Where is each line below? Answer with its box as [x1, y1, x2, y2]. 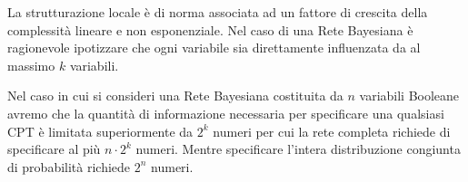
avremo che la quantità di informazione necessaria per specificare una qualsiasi [7, 103, 444, 122]
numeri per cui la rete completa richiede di [213, 121, 451, 140]
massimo [7, 55, 55, 74]
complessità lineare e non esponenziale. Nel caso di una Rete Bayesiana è [7, 20, 413, 39]
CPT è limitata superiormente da [7, 121, 194, 140]
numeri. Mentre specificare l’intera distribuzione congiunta [135, 139, 461, 158]
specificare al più [7, 139, 101, 158]
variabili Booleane [359, 86, 460, 105]
